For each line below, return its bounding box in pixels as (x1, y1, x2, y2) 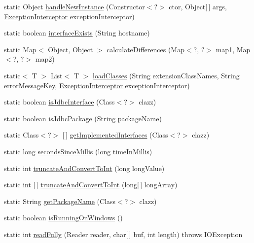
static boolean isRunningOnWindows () (4, 212, 123, 223)
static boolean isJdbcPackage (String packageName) (4, 113, 162, 123)
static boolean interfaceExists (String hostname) (4, 28, 150, 38)
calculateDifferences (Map (107, 44, 184, 54)
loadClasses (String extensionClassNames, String (92, 70, 240, 80)
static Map (4, 44, 36, 54)
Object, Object (48, 44, 93, 54)
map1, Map (216, 44, 251, 54)
